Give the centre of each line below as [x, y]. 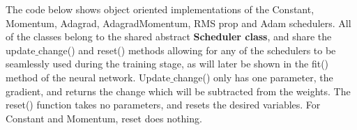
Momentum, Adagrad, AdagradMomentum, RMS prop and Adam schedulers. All [178, 23]
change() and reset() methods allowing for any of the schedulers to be [187, 50]
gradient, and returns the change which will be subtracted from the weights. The [178, 91]
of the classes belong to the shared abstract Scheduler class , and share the [169, 36]
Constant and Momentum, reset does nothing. [104, 118]
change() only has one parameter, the [253, 77]
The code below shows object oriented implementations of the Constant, [160, 9]
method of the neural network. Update [88, 77]
